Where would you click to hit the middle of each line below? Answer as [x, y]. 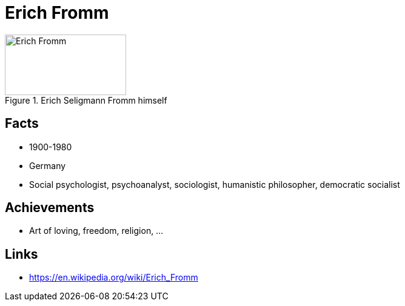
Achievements [50, 208]
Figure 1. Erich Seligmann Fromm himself [86, 100]
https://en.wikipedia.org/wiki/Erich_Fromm [114, 278]
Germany [48, 165]
